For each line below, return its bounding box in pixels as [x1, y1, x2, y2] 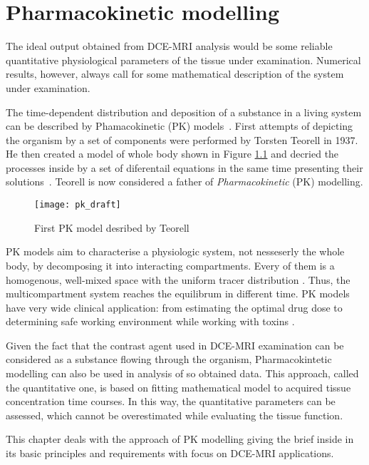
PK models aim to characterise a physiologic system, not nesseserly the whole [6, 244, 345, 259]
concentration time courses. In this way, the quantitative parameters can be [6, 394, 336, 409]
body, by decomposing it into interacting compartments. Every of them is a [6, 257, 335, 272]
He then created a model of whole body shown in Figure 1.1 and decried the [6, 146, 339, 161]
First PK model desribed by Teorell [34, 220, 189, 235]
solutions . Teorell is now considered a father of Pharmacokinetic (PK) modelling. [6, 174, 363, 189]
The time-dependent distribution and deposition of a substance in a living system [6, 104, 362, 119]
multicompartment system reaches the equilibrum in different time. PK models [6, 286, 350, 301]
